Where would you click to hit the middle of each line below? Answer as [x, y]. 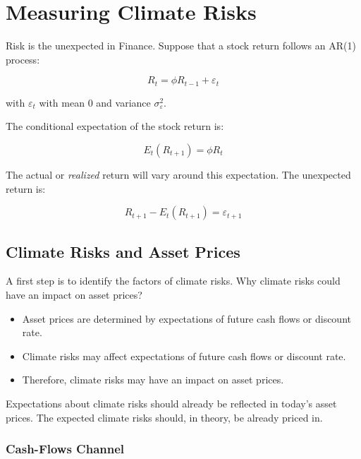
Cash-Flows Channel [65, 449]
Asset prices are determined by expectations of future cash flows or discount [186, 318]
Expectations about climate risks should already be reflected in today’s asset [171, 403]
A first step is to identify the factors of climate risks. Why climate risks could [173, 281]
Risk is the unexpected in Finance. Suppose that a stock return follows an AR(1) [181, 46]
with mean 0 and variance [95, 102]
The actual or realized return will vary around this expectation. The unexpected [178, 174]
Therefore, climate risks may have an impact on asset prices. [153, 380]
